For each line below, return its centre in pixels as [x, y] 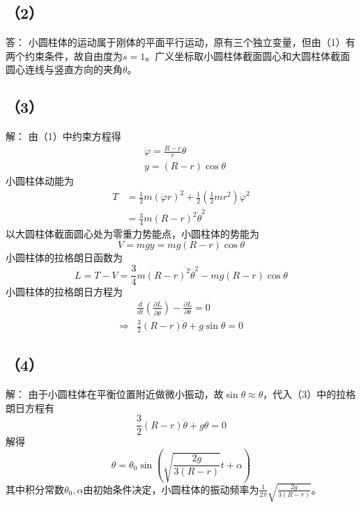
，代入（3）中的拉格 [309, 394]
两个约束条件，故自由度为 [64, 55]
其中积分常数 [35, 489]
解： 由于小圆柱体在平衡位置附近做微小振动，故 [115, 394]
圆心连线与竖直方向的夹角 [64, 69]
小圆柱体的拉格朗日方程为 [64, 292]
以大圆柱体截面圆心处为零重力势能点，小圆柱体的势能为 [132, 233]
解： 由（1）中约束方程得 [63, 136]
